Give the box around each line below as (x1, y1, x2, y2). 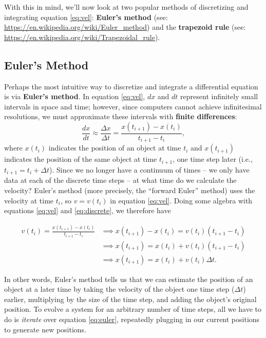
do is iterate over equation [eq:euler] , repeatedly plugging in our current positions (4, 313, 260, 324)
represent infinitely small (180, 91, 258, 102)
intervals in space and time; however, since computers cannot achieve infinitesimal (4, 101, 262, 111)
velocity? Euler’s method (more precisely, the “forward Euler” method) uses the (4, 184, 255, 195)
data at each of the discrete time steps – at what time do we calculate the (4, 175, 237, 185)
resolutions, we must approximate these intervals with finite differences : (4, 111, 237, 122)
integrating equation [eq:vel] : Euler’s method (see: (4, 11, 168, 22)
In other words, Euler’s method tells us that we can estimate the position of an (4, 273, 253, 284)
